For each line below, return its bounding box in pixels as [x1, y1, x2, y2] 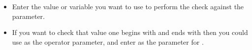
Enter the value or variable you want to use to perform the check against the [12, 1, 244, 11]
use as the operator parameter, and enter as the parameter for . [12, 36, 204, 47]
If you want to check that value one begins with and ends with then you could [12, 27, 248, 37]
